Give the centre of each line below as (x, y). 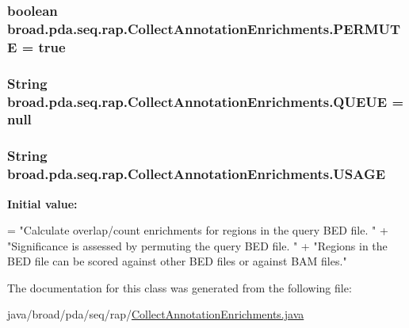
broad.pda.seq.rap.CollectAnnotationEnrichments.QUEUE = (206, 101)
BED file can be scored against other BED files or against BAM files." (177, 261)
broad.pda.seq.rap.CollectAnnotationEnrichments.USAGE (197, 174)
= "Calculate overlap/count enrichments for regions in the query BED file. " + (198, 230)
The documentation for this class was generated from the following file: (180, 287)
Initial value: (42, 203)
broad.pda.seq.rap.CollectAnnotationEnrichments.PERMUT (204, 28)
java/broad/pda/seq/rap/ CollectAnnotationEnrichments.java (156, 314)
